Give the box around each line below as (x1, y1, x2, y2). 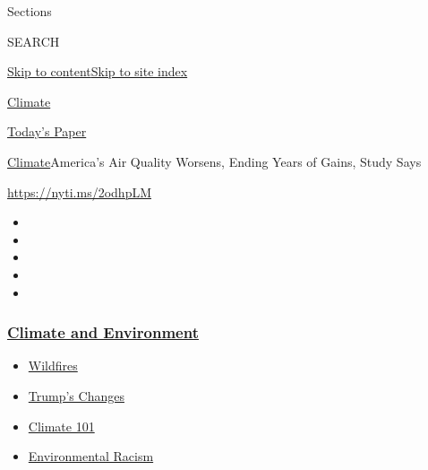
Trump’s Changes (28, 386, 124, 405)
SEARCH (7, 31, 60, 50)
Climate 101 (28, 416, 95, 435)
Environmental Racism (28, 447, 154, 466)
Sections (7, 2, 52, 20)
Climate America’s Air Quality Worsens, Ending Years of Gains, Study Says (7, 152, 422, 170)
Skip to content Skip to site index (7, 62, 188, 81)
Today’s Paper (7, 122, 87, 141)
